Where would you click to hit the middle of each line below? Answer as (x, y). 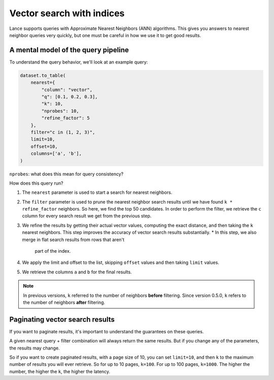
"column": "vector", (67, 90)
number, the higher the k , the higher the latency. (60, 371)
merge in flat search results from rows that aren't (73, 239)
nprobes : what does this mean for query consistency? (66, 174)
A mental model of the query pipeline (69, 50)
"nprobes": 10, (60, 111)
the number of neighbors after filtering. (64, 302)
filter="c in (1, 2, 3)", (63, 132)
